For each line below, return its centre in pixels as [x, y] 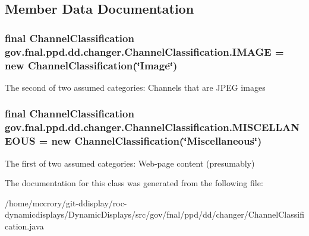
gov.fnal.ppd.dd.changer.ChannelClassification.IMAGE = [144, 51]
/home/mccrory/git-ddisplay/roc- [66, 202]
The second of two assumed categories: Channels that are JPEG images [135, 87]
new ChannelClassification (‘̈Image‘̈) [91, 65]
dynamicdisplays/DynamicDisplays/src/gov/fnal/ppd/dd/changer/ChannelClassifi [154, 214]
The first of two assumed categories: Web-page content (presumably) [130, 163]
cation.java [24, 226]
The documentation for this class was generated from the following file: [134, 183]
